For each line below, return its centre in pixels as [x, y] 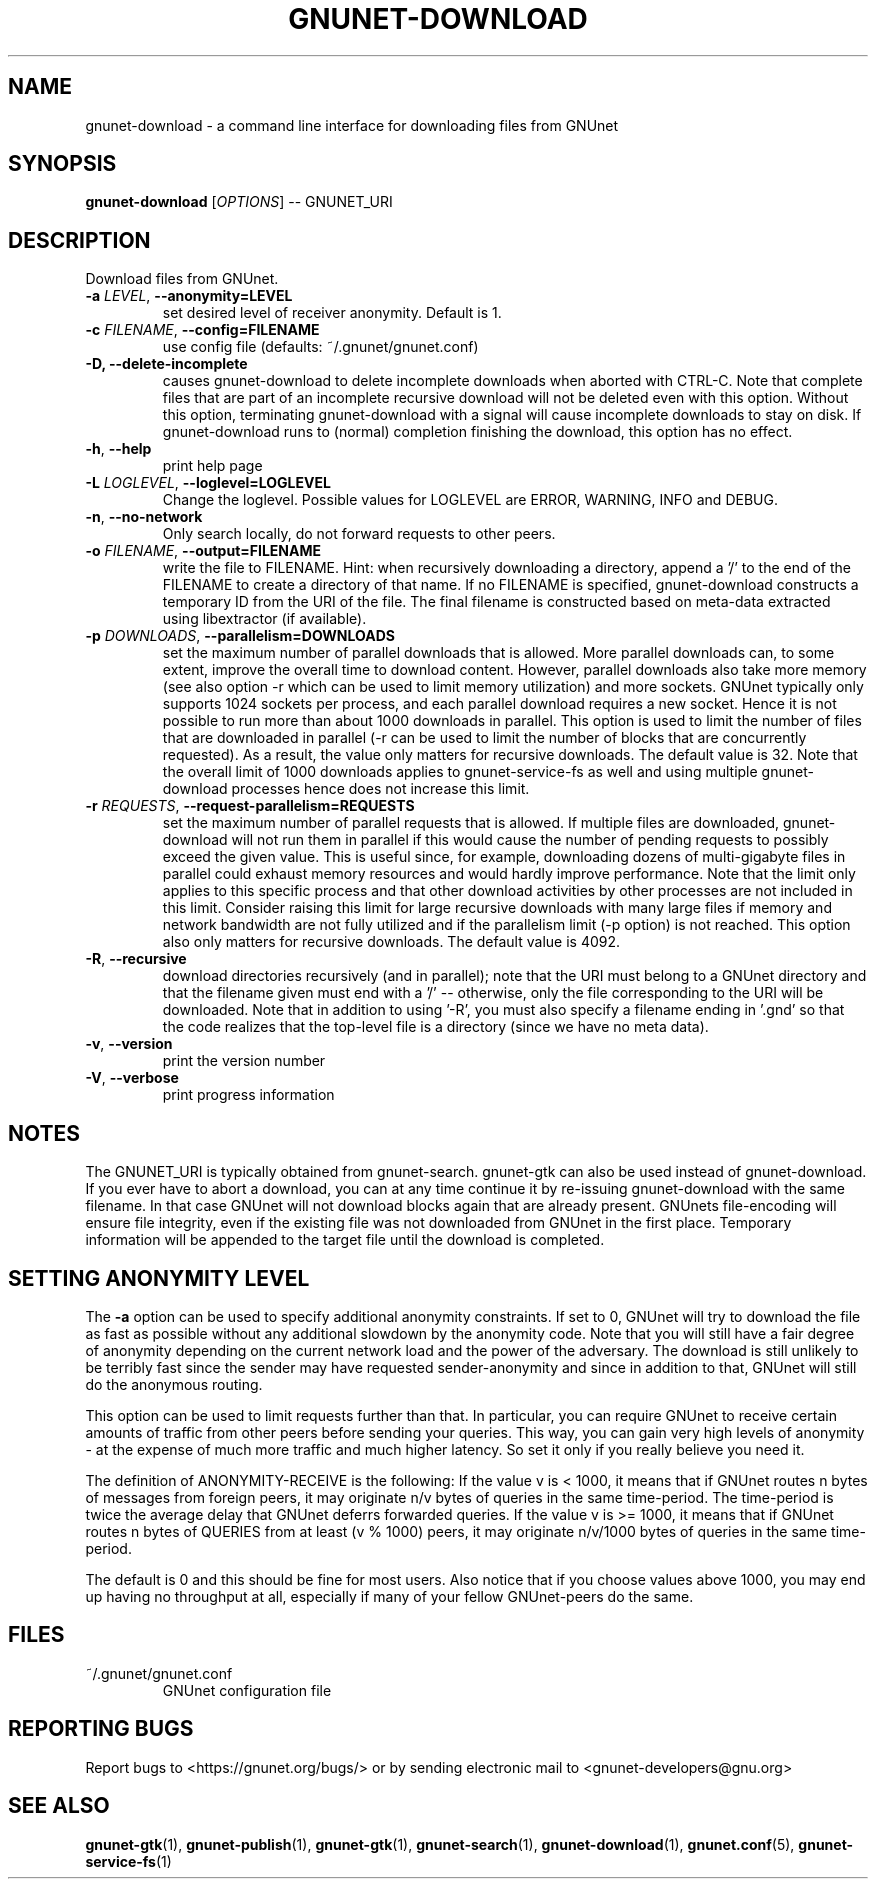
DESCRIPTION [79, 240]
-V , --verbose [132, 1078]
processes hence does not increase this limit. [380, 789]
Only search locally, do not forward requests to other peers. [359, 534]
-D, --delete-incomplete [166, 364]
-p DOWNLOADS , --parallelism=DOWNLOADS [240, 636]
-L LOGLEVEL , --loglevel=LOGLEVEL [208, 483]
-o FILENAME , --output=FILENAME [203, 551]
